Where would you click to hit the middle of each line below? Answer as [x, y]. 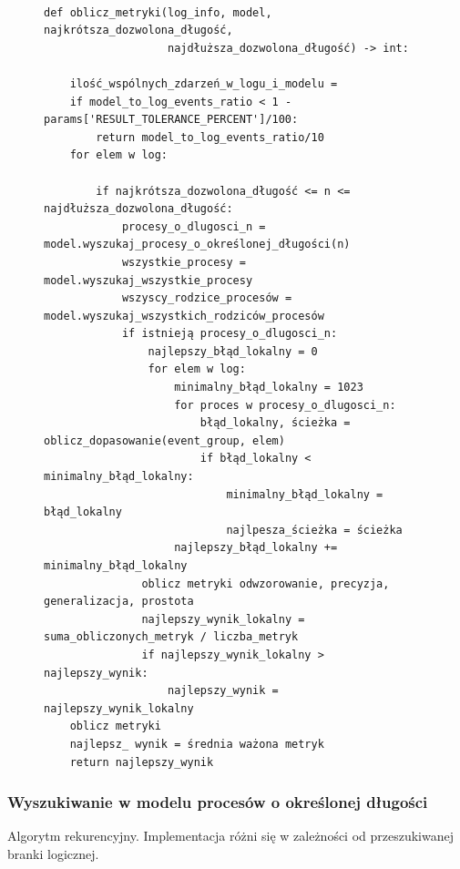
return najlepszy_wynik [142, 762]
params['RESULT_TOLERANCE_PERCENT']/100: [171, 120]
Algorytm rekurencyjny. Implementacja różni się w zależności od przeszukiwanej [231, 836]
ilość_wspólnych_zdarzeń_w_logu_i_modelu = [204, 83]
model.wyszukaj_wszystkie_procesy [148, 280]
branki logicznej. [53, 853]
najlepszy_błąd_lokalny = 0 [233, 351]
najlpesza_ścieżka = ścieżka [314, 530]
